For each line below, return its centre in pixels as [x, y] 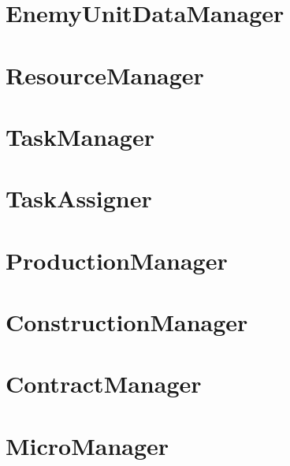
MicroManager [87, 445]
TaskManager [80, 136]
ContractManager [104, 384]
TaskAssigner [79, 198]
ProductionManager [117, 260]
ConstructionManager [127, 322]
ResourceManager [105, 75]
